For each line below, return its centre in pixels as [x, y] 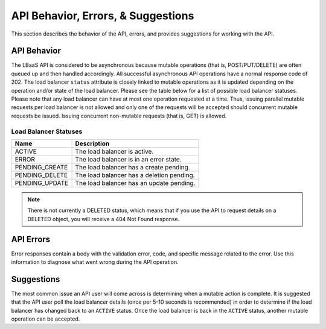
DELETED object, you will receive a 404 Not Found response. [104, 219]
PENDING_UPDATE [42, 183]
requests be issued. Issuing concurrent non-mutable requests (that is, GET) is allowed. [119, 116]
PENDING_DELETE [41, 175]
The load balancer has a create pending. [133, 167]
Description [92, 143]
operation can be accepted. [46, 319]
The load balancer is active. [114, 151]
